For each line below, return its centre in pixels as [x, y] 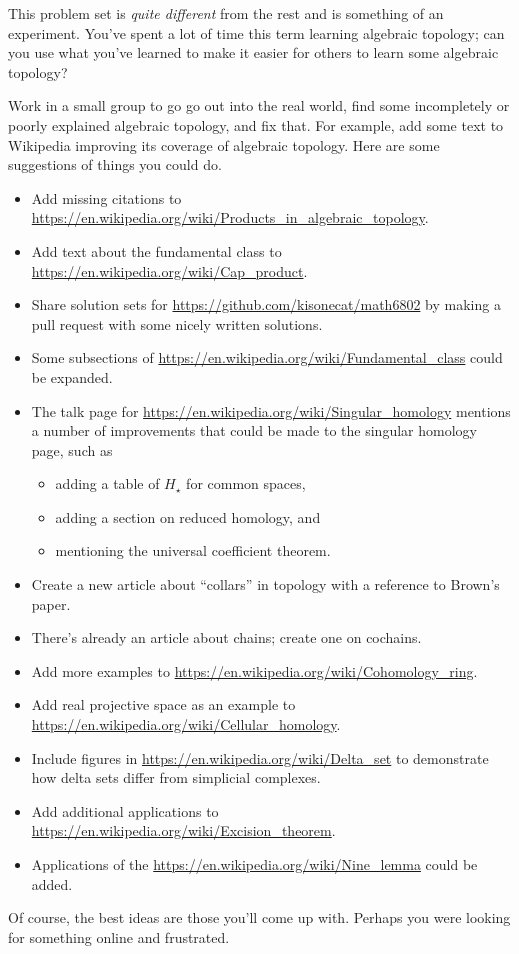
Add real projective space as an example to [163, 704]
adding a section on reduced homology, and [188, 516]
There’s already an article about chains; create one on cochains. [226, 637]
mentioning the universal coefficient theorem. [193, 550]
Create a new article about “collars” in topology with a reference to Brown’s [265, 584]
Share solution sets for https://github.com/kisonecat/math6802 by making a [266, 304]
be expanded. [72, 376]
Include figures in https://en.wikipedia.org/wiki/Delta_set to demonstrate [260, 757]
